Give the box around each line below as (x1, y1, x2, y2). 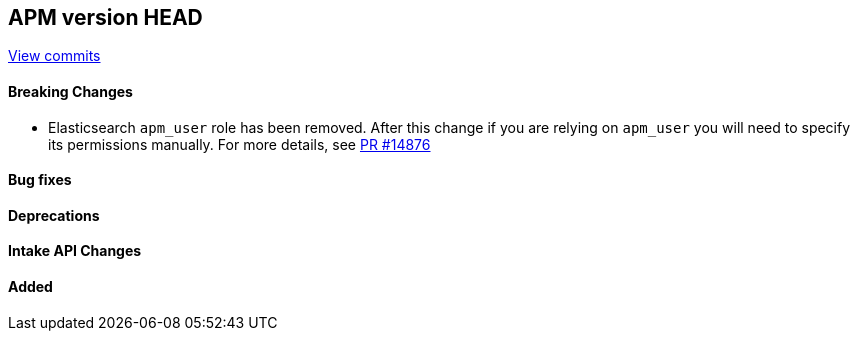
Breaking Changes (8, 83, 133, 101)
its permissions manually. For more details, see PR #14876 (48, 135, 431, 153)
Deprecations (8, 206, 100, 224)
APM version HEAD (8, 5, 203, 30)
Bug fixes (8, 171, 72, 189)
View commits (8, 47, 101, 65)
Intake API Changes (8, 242, 142, 260)
